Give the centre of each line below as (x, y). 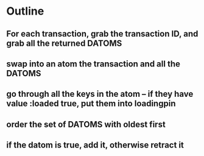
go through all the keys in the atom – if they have (100, 94)
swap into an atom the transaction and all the (93, 64)
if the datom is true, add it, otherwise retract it (95, 145)
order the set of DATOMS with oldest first (86, 124)
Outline (25, 11)
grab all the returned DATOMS (64, 43)
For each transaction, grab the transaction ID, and (102, 34)
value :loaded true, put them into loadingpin (91, 104)
